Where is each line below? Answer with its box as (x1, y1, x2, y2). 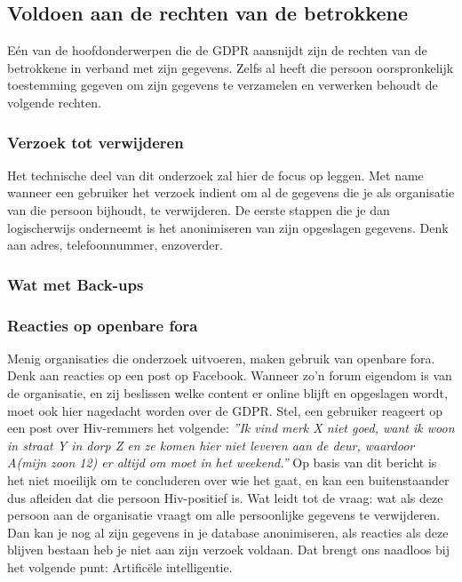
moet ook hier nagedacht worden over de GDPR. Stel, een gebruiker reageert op (7, 401, 443, 419)
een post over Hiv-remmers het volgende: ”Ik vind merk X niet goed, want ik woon (7, 419, 455, 437)
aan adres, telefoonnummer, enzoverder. (7, 235, 223, 254)
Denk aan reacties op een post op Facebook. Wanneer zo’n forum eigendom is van (7, 366, 452, 385)
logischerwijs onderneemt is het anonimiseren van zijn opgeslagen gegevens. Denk (7, 218, 449, 236)
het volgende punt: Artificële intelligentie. (7, 557, 233, 576)
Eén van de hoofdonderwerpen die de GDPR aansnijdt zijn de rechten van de (7, 41, 427, 60)
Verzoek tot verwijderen (7, 131, 184, 153)
